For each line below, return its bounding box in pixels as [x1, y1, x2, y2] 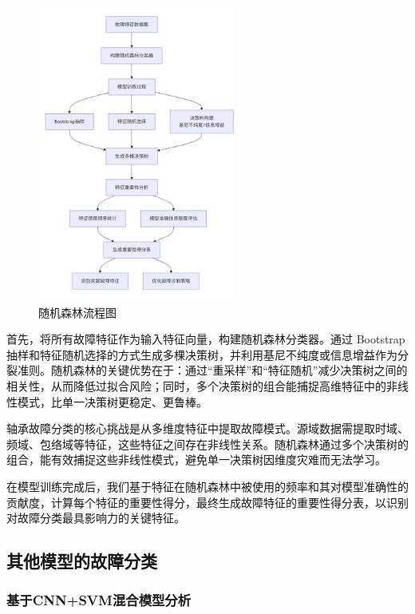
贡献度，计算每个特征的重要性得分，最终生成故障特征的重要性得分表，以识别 [6, 493, 409, 510]
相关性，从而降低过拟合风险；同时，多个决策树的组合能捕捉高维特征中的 [6, 377, 386, 394]
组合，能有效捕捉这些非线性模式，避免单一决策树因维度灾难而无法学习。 [6, 451, 386, 468]
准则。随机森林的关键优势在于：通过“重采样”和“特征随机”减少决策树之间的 [17, 362, 408, 378]
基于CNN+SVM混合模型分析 [6, 590, 192, 610]
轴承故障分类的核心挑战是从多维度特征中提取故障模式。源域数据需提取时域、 [6, 420, 409, 437]
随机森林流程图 [38, 303, 117, 320]
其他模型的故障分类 [6, 549, 157, 573]
